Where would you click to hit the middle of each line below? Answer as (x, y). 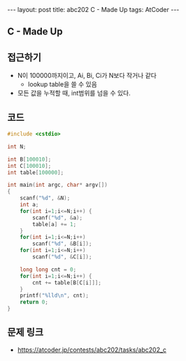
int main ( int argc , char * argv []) (58, 185)
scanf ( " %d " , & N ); (45, 198)
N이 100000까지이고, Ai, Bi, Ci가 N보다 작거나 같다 (87, 76)
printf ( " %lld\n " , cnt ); (55, 296)
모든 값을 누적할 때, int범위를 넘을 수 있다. (74, 93)
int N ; (17, 146)
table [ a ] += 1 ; (55, 224)
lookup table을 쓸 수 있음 (63, 84)
